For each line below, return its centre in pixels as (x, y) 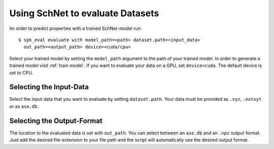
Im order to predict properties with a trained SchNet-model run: (76, 28)
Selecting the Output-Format (56, 121)
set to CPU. (21, 72)
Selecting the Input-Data (49, 87)
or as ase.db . (24, 106)
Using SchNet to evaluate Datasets (84, 13)
